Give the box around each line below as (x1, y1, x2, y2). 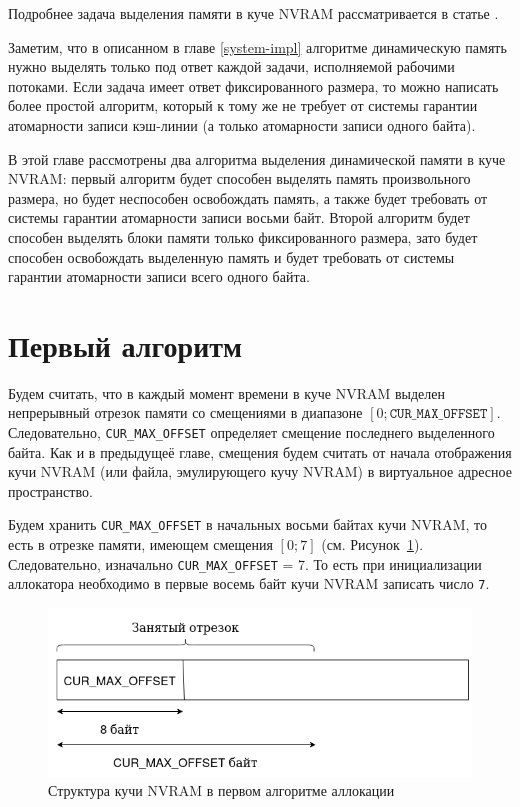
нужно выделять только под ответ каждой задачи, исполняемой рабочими (8, 56, 455, 77)
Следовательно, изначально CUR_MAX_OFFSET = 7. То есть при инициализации (8, 553, 482, 574)
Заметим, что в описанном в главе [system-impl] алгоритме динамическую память (8, 36, 507, 57)
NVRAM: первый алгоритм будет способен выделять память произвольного (8, 168, 471, 189)
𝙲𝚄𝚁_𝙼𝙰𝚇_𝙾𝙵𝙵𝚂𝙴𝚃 (389, 407, 488, 422)
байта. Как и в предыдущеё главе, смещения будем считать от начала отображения (8, 441, 512, 462)
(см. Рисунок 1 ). (321, 534, 424, 555)
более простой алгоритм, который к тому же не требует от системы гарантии (8, 95, 478, 116)
